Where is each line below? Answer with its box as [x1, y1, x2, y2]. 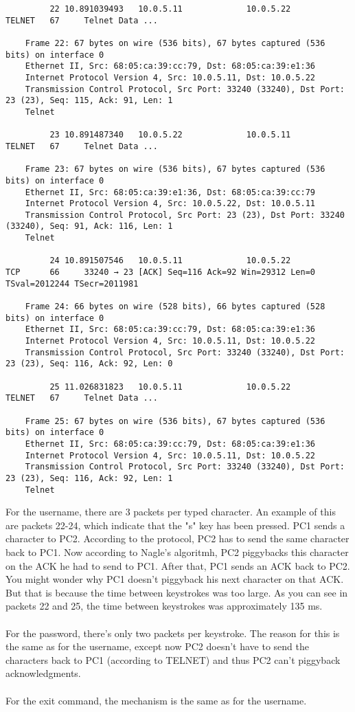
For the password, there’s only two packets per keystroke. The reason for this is [5, 625, 340, 640]
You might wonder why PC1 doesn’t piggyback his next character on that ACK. [5, 572, 344, 586]
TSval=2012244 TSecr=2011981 [5, 278, 139, 289]
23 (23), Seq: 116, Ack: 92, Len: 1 [5, 473, 173, 483]
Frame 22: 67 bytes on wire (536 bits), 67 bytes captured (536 [25, 38, 325, 48]
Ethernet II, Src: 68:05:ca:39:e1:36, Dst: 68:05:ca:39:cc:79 [25, 187, 316, 197]
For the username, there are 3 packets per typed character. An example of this [5, 504, 336, 519]
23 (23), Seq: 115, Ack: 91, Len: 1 [5, 96, 173, 106]
